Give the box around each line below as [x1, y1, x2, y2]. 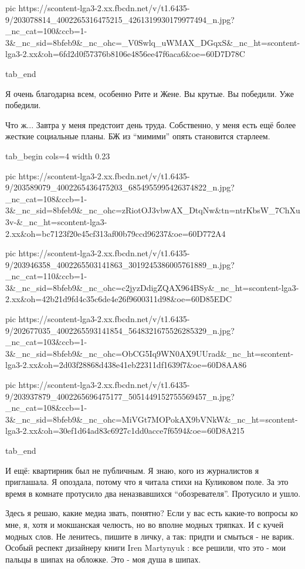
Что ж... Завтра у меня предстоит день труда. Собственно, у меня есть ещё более [5, 118, 296, 130]
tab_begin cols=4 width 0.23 [5, 149, 110, 162]
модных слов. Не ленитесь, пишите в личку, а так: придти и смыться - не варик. [5, 530, 294, 542]
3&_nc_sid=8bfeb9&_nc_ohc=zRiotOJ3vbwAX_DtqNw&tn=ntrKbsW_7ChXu [5, 204, 300, 216]
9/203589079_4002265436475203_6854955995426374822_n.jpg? [5, 181, 235, 193]
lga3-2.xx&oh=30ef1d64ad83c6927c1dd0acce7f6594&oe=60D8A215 [5, 424, 245, 437]
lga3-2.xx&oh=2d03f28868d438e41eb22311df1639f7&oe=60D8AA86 [5, 359, 247, 371]
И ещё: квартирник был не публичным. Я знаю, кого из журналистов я [5, 464, 259, 476]
